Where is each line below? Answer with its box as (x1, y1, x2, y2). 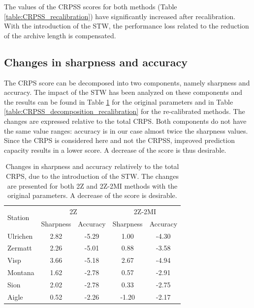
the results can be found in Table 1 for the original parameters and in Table (4, 96, 233, 107)
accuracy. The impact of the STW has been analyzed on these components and (4, 87, 243, 97)
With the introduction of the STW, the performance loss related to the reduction (4, 21, 249, 31)
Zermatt (7, 243, 32, 253)
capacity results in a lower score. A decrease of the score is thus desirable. (4, 144, 226, 155)
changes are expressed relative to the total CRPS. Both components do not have (4, 115, 247, 126)
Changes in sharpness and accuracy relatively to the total (5, 161, 179, 171)
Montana (7, 267, 34, 278)
